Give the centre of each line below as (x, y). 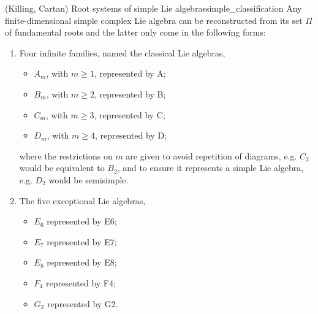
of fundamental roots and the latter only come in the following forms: (135, 32)
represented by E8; (82, 262)
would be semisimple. (89, 179)
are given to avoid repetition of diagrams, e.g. (211, 155)
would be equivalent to (62, 168)
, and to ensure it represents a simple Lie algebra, (210, 168)
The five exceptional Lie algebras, (82, 200)
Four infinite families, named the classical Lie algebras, (122, 52)
